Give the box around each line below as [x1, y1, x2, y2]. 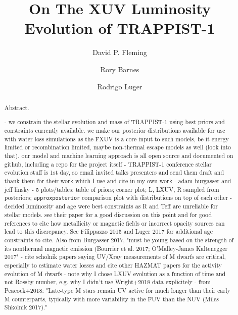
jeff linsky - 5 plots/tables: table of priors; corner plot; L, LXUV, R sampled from [4, 185, 219, 193]
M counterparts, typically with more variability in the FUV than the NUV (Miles [4, 294, 219, 303]
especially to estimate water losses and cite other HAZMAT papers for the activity [4, 261, 222, 270]
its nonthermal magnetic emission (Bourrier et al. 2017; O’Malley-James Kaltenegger [4, 244, 228, 252]
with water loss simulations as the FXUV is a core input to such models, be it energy [4, 134, 229, 143]
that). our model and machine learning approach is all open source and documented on [4, 151, 233, 160]
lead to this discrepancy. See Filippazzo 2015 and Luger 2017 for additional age [4, 227, 213, 236]
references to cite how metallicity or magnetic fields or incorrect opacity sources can [4, 219, 225, 227]
